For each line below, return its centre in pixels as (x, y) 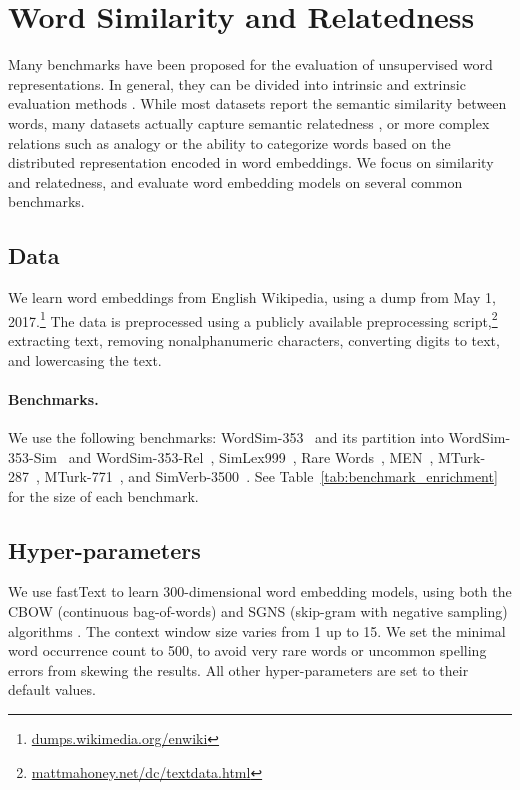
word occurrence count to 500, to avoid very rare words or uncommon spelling (247, 650)
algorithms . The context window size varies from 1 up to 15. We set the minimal (257, 630)
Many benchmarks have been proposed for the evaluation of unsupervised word (250, 64)
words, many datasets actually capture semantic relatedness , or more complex (249, 122)
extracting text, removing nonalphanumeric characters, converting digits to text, (254, 339)
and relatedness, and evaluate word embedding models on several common (235, 181)
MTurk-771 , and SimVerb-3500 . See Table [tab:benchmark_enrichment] (271, 476)
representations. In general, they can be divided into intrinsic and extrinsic (237, 83)
